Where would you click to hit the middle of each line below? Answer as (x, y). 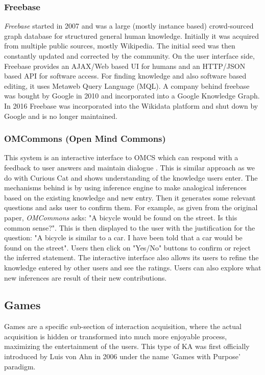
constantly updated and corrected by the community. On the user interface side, (129, 56)
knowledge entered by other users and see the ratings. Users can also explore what (133, 267)
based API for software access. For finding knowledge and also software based (125, 76)
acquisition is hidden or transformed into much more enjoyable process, (116, 336)
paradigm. (20, 366)
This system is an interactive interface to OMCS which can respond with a (121, 157)
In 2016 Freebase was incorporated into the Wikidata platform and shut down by (131, 105)
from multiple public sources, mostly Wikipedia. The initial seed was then (120, 46)
